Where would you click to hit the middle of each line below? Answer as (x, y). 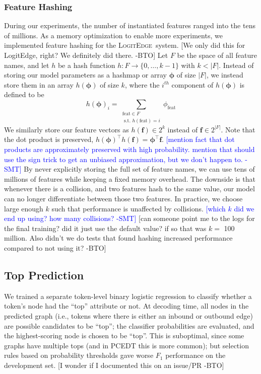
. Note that (238, 129)
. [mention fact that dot (198, 139)
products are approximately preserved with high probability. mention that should (129, 149)
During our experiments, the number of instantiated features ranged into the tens (130, 25)
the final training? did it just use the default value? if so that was (105, 228)
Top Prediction (44, 275)
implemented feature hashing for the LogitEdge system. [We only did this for (125, 45)
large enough (24, 208)
